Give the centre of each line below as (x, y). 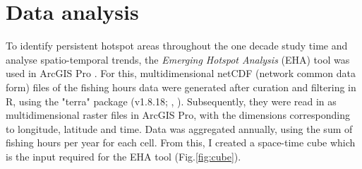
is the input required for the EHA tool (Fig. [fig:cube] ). (123, 156)
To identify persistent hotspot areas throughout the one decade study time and (177, 46)
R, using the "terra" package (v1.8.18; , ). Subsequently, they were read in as (171, 101)
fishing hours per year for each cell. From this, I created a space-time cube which (181, 142)
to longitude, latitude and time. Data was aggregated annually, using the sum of (179, 128)
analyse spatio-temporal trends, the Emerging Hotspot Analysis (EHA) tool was (178, 59)
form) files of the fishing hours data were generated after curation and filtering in (181, 87)
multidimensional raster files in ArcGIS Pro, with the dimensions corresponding (178, 115)
